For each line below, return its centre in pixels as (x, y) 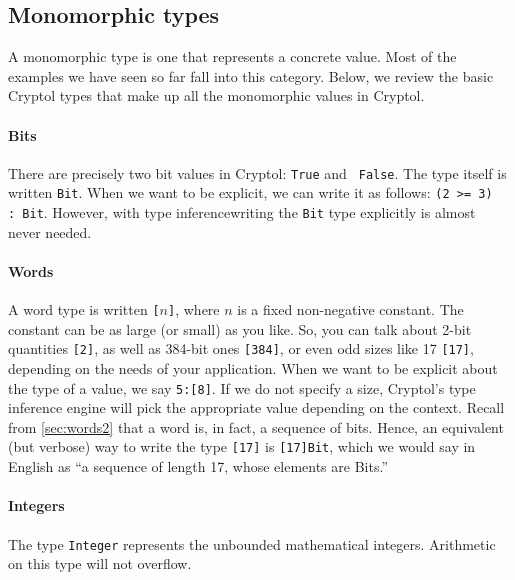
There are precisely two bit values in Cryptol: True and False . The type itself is (257, 172)
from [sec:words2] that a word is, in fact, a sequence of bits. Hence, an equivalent (256, 426)
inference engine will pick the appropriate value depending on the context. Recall (256, 407)
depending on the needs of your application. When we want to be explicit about (253, 368)
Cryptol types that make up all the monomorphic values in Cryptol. (216, 95)
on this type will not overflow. (100, 563)
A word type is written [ (84, 309)
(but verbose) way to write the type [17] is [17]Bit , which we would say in (242, 446)
